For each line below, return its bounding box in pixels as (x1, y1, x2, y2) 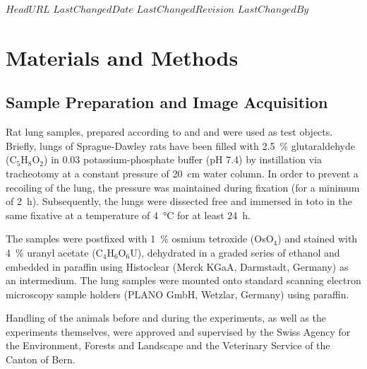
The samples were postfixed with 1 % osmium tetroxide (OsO (6, 231, 274, 246)
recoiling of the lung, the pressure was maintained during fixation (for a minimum (6, 180, 360, 194)
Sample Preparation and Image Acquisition (6, 91, 328, 113)
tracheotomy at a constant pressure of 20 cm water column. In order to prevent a (6, 165, 359, 180)
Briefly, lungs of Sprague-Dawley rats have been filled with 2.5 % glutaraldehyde (6, 138, 356, 153)
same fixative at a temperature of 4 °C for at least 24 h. (6, 207, 251, 222)
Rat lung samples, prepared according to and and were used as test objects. (6, 124, 333, 139)
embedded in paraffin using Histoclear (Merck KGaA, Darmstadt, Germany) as (6, 259, 349, 274)
